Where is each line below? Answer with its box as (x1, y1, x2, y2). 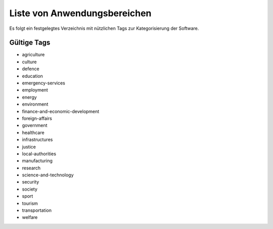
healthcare (22, 129, 45, 135)
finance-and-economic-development (22, 108, 100, 114)
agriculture (22, 52, 45, 58)
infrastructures (22, 136, 53, 143)
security (22, 179, 39, 185)
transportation (22, 207, 52, 213)
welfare (22, 214, 38, 220)
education (22, 73, 43, 79)
